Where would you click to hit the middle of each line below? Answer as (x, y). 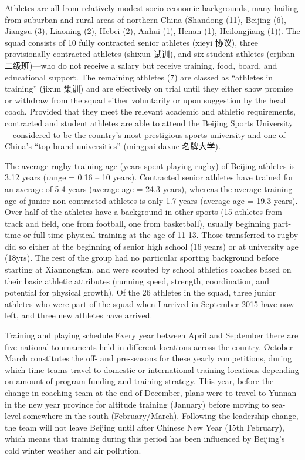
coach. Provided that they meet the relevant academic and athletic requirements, (150, 111)
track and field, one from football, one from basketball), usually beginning (138, 223)
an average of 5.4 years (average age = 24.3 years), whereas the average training (149, 188)
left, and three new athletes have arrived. (79, 315)
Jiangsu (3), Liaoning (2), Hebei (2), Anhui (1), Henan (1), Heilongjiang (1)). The (152, 31)
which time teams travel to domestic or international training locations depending (152, 369)
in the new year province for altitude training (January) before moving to (137, 404)
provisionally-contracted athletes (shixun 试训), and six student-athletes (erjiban (150, 54)
